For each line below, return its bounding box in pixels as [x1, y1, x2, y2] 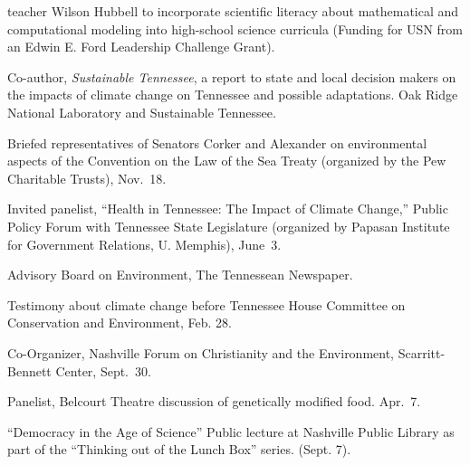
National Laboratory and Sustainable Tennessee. [7, 102, 276, 121]
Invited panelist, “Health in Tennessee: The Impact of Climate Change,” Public [7, 199, 448, 218]
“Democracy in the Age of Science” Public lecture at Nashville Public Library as [7, 422, 455, 441]
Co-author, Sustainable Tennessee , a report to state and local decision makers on [7, 67, 456, 86]
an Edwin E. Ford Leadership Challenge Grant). [7, 37, 275, 56]
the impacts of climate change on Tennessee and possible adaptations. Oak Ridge [7, 85, 458, 104]
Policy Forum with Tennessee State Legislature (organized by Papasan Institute [7, 216, 450, 235]
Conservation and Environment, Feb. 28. [7, 313, 232, 332]
